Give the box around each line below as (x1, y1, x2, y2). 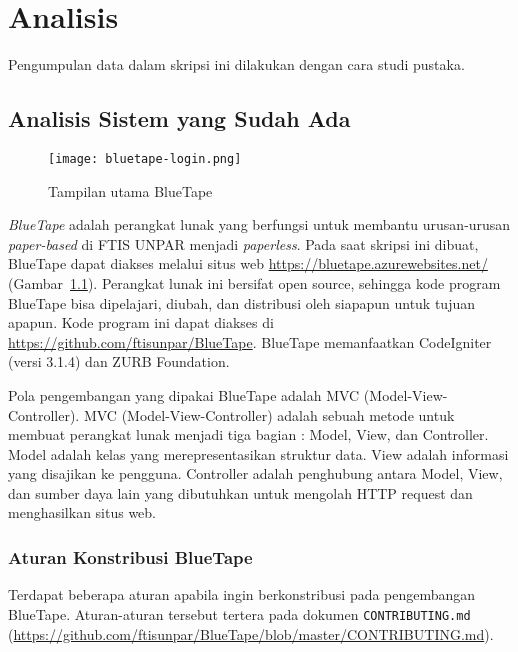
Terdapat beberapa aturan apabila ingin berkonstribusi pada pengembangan (8, 584, 476, 605)
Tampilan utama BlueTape (48, 180, 213, 201)
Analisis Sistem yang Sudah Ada (8, 103, 351, 134)
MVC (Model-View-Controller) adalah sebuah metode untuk (83, 404, 455, 425)
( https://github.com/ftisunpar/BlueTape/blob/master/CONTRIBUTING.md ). (8, 623, 494, 644)
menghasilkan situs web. (8, 502, 157, 523)
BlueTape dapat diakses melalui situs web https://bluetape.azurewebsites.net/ (8, 253, 488, 274)
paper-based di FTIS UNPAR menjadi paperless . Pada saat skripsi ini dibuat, (8, 233, 479, 254)
